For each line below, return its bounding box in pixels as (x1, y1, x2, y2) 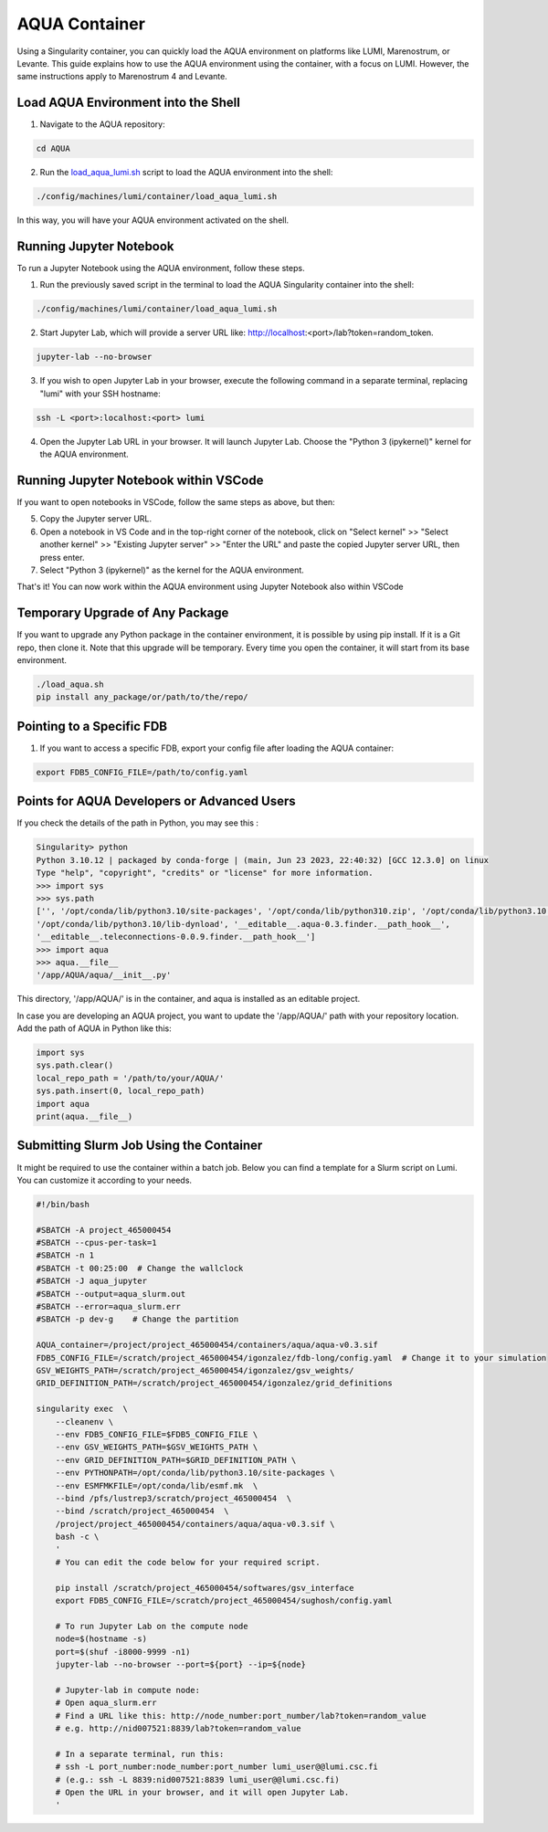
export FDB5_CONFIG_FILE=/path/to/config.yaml (36, 767, 248, 777)
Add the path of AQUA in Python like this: (16, 1023, 173, 1034)
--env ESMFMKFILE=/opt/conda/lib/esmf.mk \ (55, 1480, 258, 1490)
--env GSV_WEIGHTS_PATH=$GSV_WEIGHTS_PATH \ (55, 1442, 258, 1452)
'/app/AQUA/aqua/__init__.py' (36, 970, 172, 981)
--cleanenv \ (55, 1416, 114, 1427)
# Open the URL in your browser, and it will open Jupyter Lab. (55, 1786, 350, 1797)
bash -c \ (55, 1532, 100, 1542)
